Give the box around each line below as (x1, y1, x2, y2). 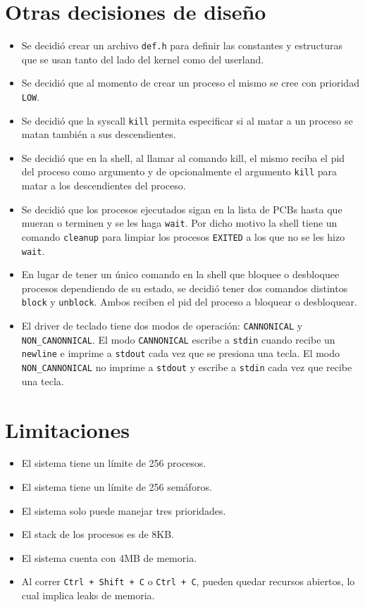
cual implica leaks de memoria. (21, 588, 155, 603)
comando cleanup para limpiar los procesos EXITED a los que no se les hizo (21, 229, 345, 244)
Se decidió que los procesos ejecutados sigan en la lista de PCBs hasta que (21, 201, 342, 216)
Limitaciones (5, 415, 130, 444)
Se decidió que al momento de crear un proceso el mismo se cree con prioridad (21, 75, 359, 90)
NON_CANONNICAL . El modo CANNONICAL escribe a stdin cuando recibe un (21, 332, 335, 346)
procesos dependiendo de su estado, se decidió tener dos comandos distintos (21, 280, 348, 295)
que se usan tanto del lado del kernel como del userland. (21, 51, 264, 66)
